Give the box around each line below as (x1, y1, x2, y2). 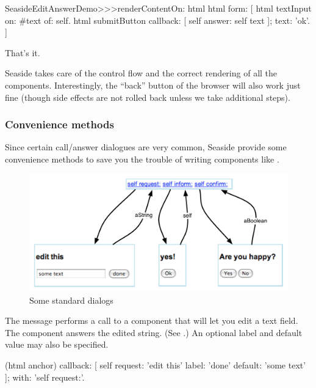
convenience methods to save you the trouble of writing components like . (5, 152, 279, 165)
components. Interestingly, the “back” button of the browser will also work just (5, 78, 301, 91)
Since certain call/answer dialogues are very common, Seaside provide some (5, 141, 287, 153)
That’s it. (5, 46, 40, 59)
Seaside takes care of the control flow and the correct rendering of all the (5, 67, 278, 79)
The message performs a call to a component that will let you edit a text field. (5, 314, 298, 327)
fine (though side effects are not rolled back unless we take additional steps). (5, 90, 290, 103)
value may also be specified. (5, 338, 109, 351)
